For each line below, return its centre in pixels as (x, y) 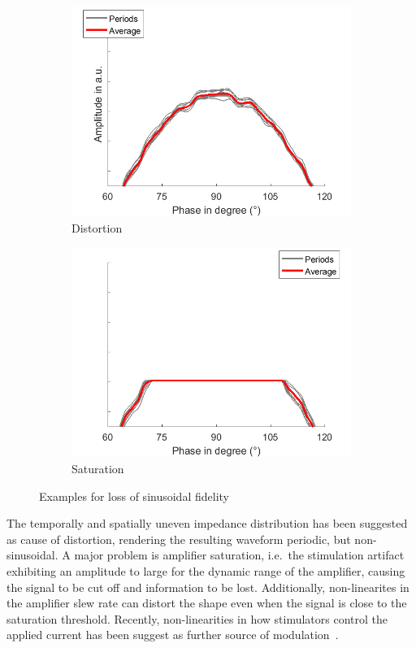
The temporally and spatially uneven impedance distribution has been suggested (207, 523)
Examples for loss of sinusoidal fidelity (134, 496)
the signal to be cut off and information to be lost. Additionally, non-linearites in (208, 587)
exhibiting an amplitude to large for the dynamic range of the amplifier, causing (206, 571)
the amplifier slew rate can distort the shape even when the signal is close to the (207, 603)
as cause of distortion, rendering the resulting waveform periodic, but (179, 539)
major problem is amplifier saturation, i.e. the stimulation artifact (239, 555)
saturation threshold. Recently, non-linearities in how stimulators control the (197, 618)
